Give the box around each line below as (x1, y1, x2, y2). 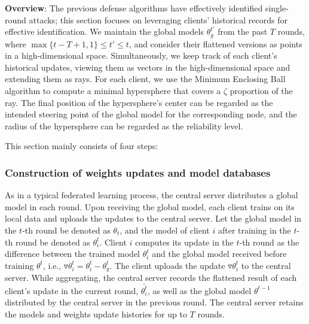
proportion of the (230, 84, 293, 97)
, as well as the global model (147, 284, 252, 296)
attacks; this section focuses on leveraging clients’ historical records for (29, 13, 287, 26)
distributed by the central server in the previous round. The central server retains (5, 296, 304, 308)
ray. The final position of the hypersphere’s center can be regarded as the (5, 96, 273, 108)
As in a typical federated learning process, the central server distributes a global (5, 189, 298, 201)
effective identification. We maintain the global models (5, 25, 204, 38)
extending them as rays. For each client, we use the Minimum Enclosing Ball (5, 72, 286, 85)
